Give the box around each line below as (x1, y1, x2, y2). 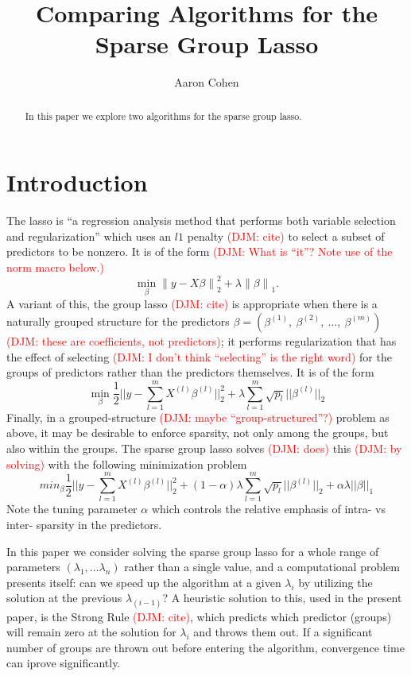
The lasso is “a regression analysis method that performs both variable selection (6, 212, 396, 229)
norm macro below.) (6, 259, 104, 276)
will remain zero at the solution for (6, 624, 176, 640)
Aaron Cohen (174, 74, 239, 91)
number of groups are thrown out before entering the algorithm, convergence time (6, 639, 405, 655)
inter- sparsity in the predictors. (6, 516, 162, 532)
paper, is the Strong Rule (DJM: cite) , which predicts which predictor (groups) (6, 608, 392, 624)
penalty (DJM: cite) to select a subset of (187, 227, 385, 244)
